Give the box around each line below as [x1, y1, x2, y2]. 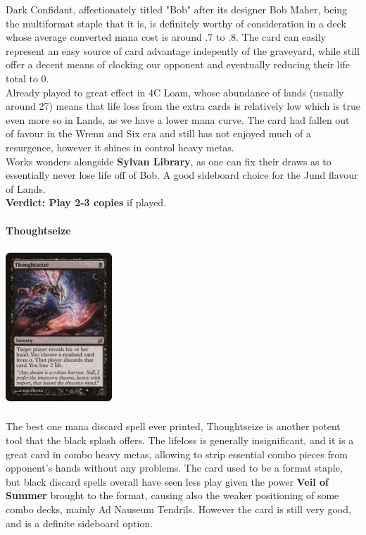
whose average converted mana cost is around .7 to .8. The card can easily [6, 30, 327, 44]
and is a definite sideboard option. [6, 515, 153, 530]
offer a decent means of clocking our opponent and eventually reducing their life [6, 57, 351, 72]
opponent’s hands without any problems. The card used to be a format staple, [6, 460, 343, 475]
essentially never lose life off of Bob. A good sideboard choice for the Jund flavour [6, 168, 358, 182]
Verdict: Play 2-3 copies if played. [6, 195, 167, 210]
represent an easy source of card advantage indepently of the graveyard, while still [6, 43, 360, 58]
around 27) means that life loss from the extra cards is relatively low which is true [6, 99, 360, 113]
